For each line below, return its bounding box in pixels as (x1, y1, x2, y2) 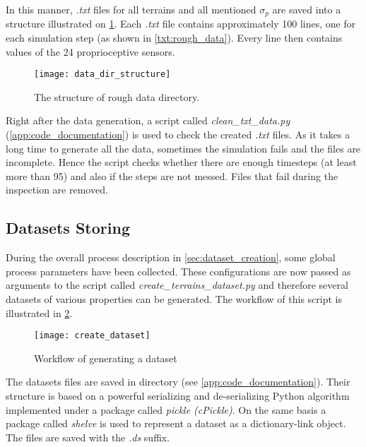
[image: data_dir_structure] (34, 69, 171, 80)
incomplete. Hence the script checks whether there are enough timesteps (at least (6, 155, 357, 169)
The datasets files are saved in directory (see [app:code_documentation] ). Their (6, 374, 350, 389)
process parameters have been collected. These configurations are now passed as (6, 263, 351, 278)
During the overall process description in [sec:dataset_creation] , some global (6, 250, 336, 265)
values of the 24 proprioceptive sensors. (6, 44, 175, 59)
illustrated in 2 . (6, 305, 73, 320)
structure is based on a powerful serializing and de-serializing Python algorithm (6, 388, 350, 403)
